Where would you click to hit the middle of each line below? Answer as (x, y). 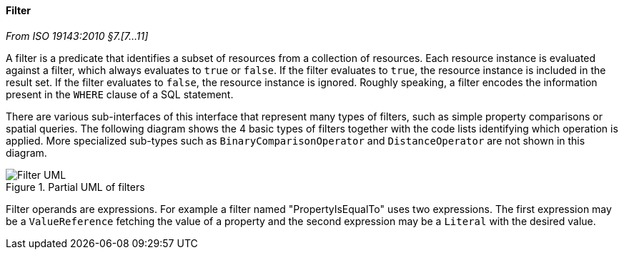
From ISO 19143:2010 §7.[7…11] (77, 36)
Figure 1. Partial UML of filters (75, 187)
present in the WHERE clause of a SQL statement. (120, 94)
